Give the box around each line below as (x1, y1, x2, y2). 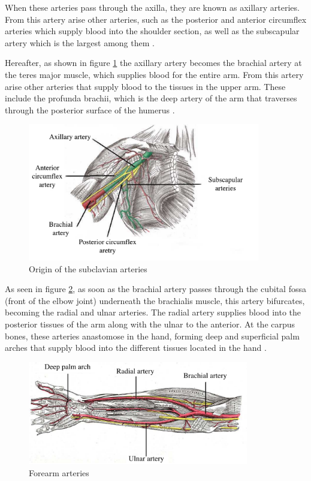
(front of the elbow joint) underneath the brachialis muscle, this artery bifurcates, (5, 294, 305, 306)
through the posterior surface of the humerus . (5, 103, 175, 116)
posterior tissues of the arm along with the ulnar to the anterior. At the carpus (5, 318, 295, 330)
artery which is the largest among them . (5, 36, 155, 49)
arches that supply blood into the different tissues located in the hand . (5, 341, 267, 354)
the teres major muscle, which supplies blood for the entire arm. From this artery (5, 68, 304, 80)
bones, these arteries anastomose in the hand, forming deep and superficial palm (5, 329, 300, 342)
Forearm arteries (29, 466, 89, 479)
